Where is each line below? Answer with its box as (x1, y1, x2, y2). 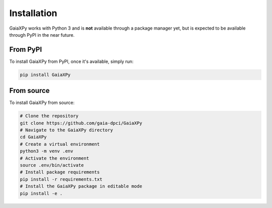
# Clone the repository (20, 113, 79, 119)
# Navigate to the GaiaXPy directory (20, 127, 113, 133)
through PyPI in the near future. (9, 32, 75, 38)
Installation (9, 8, 57, 19)
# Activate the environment (20, 155, 89, 161)
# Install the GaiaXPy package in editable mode (20, 183, 143, 189)
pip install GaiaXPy (20, 72, 71, 77)
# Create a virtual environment (20, 141, 100, 147)
